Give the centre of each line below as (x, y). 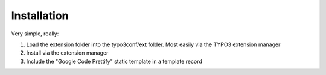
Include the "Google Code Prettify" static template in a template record (114, 61)
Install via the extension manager (67, 53)
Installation (40, 16)
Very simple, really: (35, 34)
